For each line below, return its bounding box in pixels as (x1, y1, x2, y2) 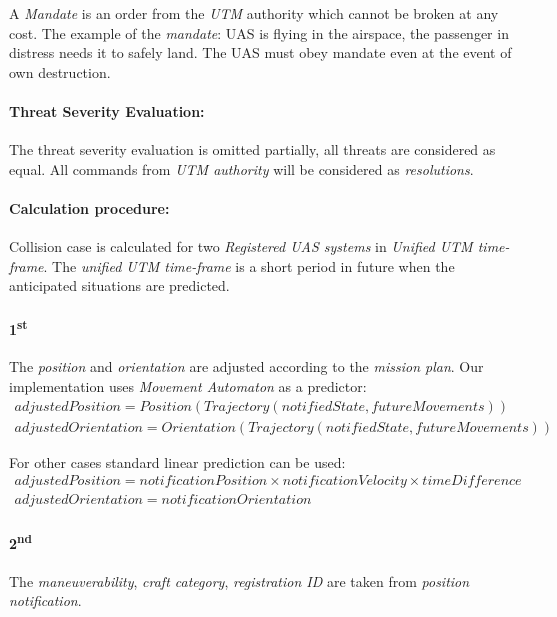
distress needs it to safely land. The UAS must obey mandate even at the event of (9, 42, 512, 63)
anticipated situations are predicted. (9, 275, 230, 296)
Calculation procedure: (9, 197, 170, 218)
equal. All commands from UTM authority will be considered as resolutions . (9, 158, 474, 179)
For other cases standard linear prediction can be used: (9, 451, 346, 472)
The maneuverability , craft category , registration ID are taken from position (9, 570, 470, 591)
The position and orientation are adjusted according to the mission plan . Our (9, 356, 484, 377)
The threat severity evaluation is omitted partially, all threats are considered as (9, 139, 496, 160)
